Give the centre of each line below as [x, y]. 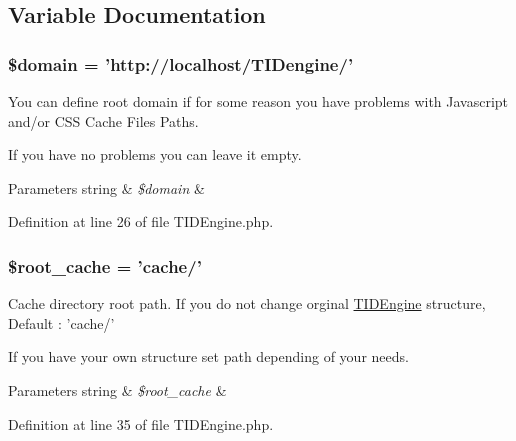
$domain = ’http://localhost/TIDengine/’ [181, 63]
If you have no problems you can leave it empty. [155, 154]
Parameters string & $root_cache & [117, 389]
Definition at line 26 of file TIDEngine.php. [141, 221]
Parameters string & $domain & [106, 187]
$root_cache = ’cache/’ [105, 265]
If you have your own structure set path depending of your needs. [208, 356]
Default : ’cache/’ [61, 322]
